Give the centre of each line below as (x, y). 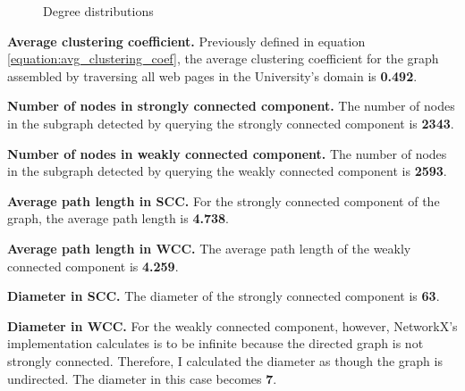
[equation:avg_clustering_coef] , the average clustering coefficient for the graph (223, 58)
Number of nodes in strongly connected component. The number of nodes (231, 106)
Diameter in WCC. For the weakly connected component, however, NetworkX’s (232, 325)
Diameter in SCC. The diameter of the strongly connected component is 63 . (224, 296)
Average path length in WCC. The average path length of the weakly (209, 248)
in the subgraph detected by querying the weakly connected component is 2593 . (227, 171)
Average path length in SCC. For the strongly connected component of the (224, 200)
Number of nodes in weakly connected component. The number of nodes (227, 153)
